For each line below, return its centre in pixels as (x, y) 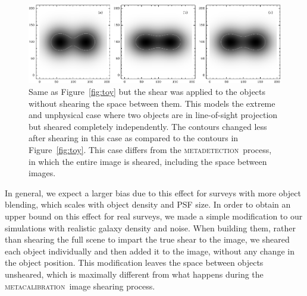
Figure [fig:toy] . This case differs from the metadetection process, (150, 149)
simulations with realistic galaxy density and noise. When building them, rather (150, 227)
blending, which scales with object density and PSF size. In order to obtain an (148, 204)
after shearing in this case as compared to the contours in (134, 138)
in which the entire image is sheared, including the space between (148, 161)
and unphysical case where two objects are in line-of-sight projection (153, 115)
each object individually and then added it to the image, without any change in (150, 251)
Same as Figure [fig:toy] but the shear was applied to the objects (147, 91)
